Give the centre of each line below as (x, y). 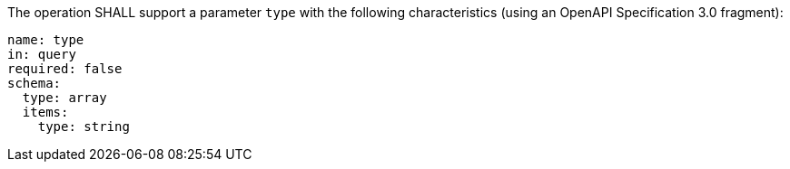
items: (45, 112)
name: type (46, 40)
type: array (64, 98)
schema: (35, 83)
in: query (42, 54)
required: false (65, 69)
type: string (84, 127)
